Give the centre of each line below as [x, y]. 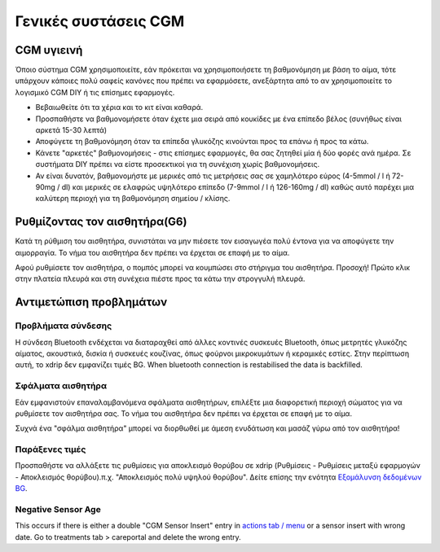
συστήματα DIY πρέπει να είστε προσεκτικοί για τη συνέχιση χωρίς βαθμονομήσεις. [178, 164]
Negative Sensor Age [58, 509]
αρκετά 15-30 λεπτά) [71, 130]
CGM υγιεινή [49, 50]
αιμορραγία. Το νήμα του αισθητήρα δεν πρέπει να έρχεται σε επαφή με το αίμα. [152, 252]
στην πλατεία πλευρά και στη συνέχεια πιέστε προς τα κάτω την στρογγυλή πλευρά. [160, 279]
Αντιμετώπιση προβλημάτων [91, 302]
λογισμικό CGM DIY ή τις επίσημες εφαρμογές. [95, 92]
